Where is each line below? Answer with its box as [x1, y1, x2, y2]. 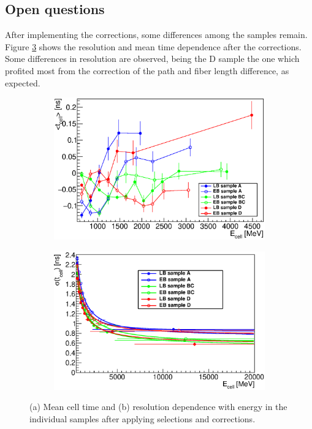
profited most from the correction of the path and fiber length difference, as [5, 64, 289, 77]
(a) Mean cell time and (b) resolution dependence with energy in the [29, 400, 287, 413]
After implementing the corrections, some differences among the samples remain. [5, 28, 308, 41]
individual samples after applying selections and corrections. [29, 412, 256, 425]
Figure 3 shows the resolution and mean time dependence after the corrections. [5, 40, 302, 53]
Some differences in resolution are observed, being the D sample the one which [5, 52, 300, 65]
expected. [5, 76, 40, 89]
